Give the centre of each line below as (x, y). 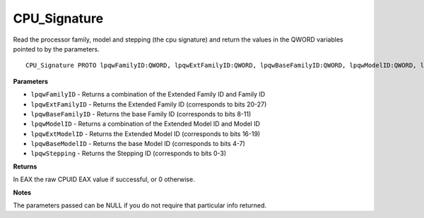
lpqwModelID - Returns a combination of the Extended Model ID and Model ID (146, 124)
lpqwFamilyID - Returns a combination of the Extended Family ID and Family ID (148, 95)
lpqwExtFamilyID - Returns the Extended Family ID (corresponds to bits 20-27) (149, 104)
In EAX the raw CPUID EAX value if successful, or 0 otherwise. (104, 179)
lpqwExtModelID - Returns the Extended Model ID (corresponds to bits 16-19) (146, 133)
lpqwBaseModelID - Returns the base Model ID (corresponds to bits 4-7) (138, 144)
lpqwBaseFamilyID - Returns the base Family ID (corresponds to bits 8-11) (141, 114)
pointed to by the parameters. (57, 49)
